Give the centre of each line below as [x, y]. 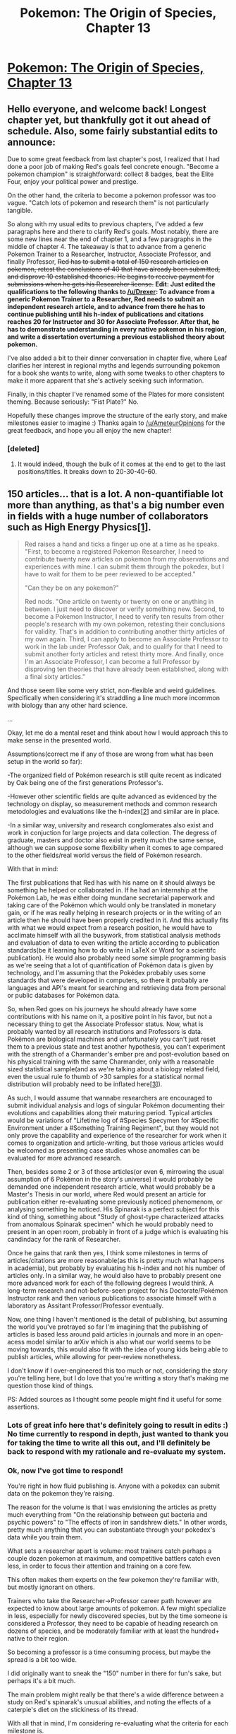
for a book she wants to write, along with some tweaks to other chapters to [116, 373]
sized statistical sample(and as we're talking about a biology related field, [114, 1069]
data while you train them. [45, 1537]
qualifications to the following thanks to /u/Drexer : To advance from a [111, 292]
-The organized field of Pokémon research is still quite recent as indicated [114, 775]
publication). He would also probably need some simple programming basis [117, 958]
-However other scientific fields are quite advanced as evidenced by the [112, 796]
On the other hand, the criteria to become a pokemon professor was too [112, 195]
